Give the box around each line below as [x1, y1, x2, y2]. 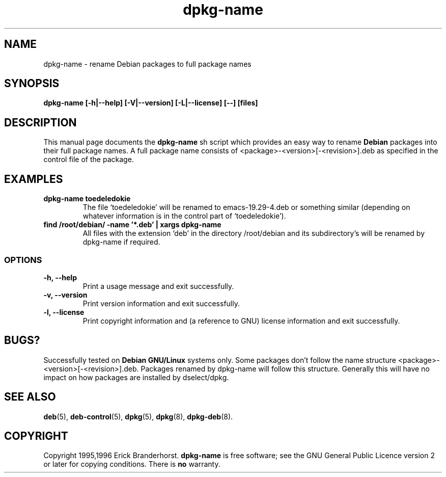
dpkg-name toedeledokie [43, 194, 131, 203]
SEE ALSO [4, 390, 56, 404]
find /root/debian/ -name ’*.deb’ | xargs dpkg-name [43, 220, 221, 229]
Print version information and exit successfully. [82, 299, 240, 308]
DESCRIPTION [4, 116, 77, 129]
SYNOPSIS [4, 77, 60, 90]
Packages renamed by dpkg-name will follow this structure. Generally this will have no [141, 364, 430, 373]
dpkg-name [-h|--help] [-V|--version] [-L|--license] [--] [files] [43, 98, 258, 108]
